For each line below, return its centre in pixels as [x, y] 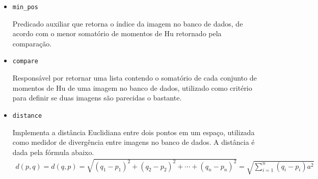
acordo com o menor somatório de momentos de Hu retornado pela [117, 33]
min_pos [25, 7]
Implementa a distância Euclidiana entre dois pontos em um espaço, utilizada [134, 132]
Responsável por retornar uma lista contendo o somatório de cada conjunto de [135, 78]
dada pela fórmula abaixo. [53, 152]
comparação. [32, 43]
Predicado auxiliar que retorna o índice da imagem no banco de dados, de [128, 23]
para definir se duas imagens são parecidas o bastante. [97, 98]
